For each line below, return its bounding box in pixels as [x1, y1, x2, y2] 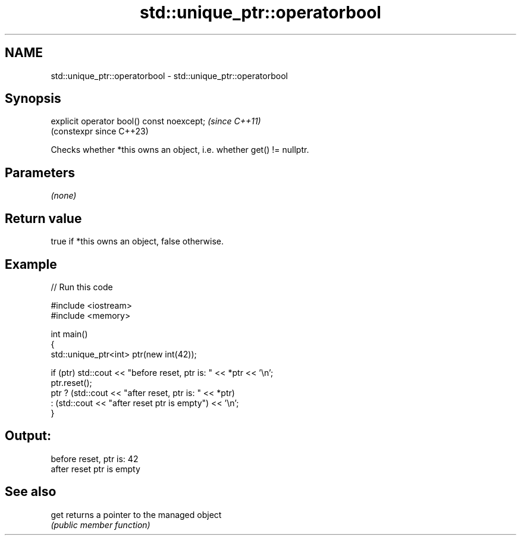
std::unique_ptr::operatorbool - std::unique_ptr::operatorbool [51, 70, 288, 81]
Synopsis [5, 91, 61, 106]
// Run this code [51, 281, 113, 292]
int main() [51, 328, 88, 339]
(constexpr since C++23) [51, 126, 149, 137]
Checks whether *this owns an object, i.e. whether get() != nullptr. [51, 145, 309, 155]
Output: [5, 428, 51, 444]
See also [5, 484, 57, 500]
